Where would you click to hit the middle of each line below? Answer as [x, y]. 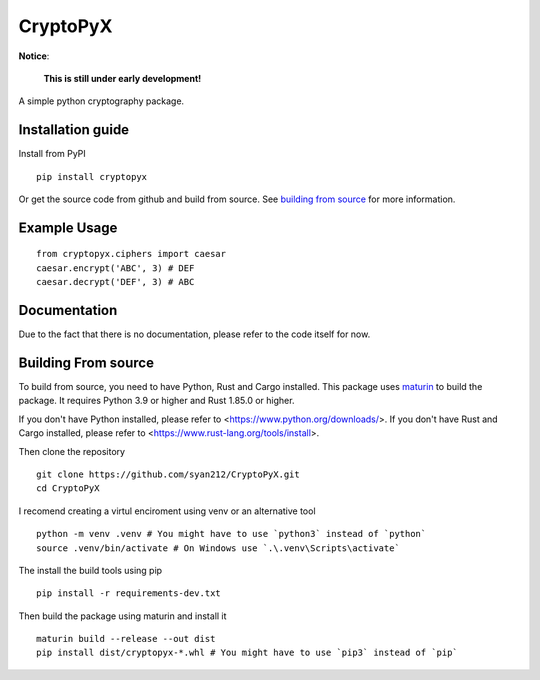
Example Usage [68, 227]
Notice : [34, 56]
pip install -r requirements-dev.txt [129, 593]
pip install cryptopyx [92, 176]
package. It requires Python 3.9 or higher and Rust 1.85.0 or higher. [156, 401]
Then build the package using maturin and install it [122, 616]
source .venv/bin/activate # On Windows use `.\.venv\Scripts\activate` [218, 548]
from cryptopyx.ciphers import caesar [131, 254]
